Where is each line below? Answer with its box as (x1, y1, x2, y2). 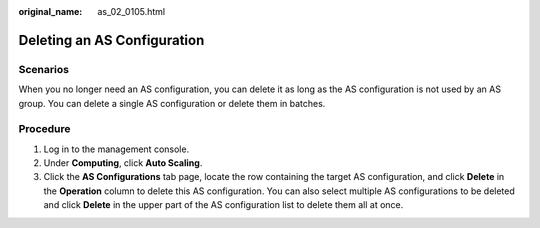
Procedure (18, 122, 71, 136)
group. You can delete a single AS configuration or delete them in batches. (18, 97, 326, 109)
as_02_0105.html (97, 6, 165, 17)
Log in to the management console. (43, 143, 190, 155)
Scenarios (18, 62, 70, 76)
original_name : (18, 6, 83, 17)
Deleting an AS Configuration (18, 31, 205, 49)
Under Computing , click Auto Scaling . (43, 157, 203, 169)
